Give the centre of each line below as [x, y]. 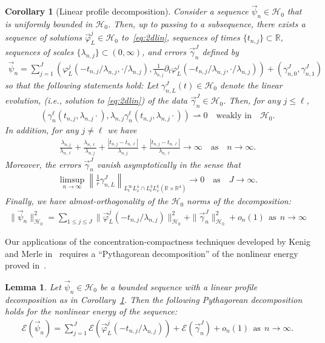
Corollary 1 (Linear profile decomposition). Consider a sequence [127, 11]
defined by [220, 51]
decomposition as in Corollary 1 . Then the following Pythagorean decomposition [154, 299]
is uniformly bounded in [49, 24]
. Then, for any [252, 100]
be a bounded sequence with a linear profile [179, 286]
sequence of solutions [44, 37]
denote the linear [251, 85]
